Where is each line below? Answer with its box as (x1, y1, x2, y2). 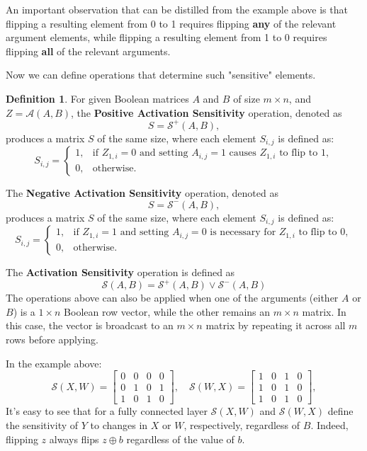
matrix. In (302, 304, 346, 319)
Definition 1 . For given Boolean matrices (6, 91, 189, 105)
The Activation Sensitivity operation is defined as (6, 265, 235, 280)
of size (233, 91, 260, 105)
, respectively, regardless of (183, 417, 300, 432)
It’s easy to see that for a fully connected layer (6, 404, 208, 418)
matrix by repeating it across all (205, 318, 346, 333)
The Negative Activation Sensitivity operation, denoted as (6, 185, 278, 200)
